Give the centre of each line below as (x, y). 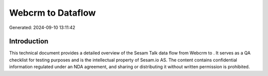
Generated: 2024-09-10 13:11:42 (42, 27)
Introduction (29, 41)
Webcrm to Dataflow (53, 13)
